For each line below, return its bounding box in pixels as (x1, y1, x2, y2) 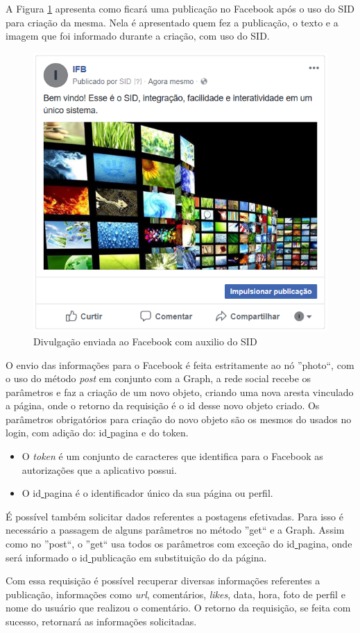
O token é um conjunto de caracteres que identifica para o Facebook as (22, 449, 323, 463)
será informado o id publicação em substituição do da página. (6, 550, 267, 564)
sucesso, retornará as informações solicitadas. (6, 614, 197, 628)
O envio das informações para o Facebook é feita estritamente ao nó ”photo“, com (6, 357, 354, 372)
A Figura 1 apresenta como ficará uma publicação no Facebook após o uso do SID (6, 1, 354, 15)
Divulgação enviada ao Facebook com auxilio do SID (33, 334, 257, 348)
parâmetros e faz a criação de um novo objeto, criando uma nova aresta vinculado (6, 384, 354, 399)
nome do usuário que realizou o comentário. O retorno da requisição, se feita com (6, 600, 351, 615)
